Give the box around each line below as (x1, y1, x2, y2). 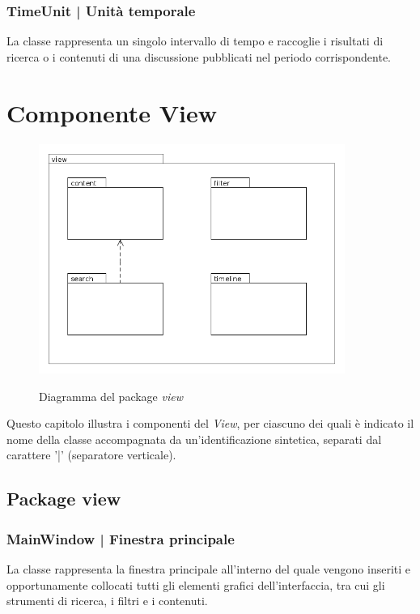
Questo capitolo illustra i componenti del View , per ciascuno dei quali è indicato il (6, 415, 414, 432)
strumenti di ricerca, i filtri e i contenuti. (6, 592, 208, 609)
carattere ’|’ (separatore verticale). (6, 446, 176, 463)
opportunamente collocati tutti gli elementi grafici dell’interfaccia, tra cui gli (6, 576, 385, 593)
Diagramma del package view (39, 387, 183, 404)
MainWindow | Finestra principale (6, 528, 235, 548)
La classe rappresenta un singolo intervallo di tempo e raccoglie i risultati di (6, 32, 384, 49)
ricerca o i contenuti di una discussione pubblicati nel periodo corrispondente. (6, 48, 391, 65)
